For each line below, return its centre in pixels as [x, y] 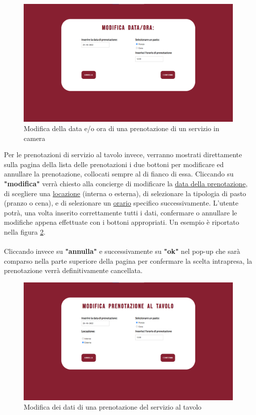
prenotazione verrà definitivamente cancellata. [73, 270]
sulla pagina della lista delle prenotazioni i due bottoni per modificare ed [114, 164]
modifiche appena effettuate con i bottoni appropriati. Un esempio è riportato [122, 222]
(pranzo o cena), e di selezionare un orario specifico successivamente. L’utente [121, 203]
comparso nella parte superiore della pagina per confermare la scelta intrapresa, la [128, 260]
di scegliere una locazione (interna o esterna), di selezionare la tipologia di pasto [125, 193]
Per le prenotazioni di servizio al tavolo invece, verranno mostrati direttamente [123, 155]
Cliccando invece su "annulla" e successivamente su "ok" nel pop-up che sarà [122, 251]
